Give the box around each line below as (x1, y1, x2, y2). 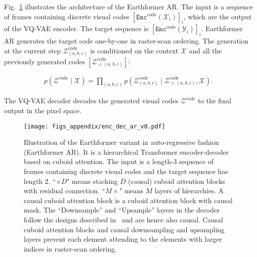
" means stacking (67, 175, 118, 186)
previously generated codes (4, 56, 85, 66)
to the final (198, 95, 231, 106)
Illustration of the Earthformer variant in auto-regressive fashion (24, 137, 219, 147)
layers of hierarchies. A (154, 185, 224, 196)
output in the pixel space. (4, 105, 82, 115)
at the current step (4, 45, 61, 55)
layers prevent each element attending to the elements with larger (24, 234, 222, 244)
